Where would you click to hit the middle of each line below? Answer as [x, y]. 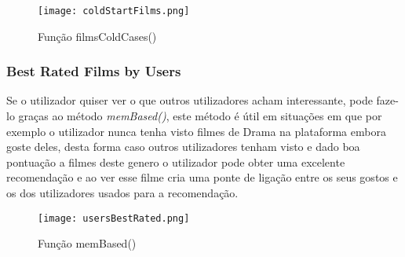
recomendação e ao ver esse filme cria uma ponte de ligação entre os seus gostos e [202, 177]
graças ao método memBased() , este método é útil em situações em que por [200, 116]
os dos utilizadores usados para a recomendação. [122, 193]
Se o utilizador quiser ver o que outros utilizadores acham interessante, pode [190, 100]
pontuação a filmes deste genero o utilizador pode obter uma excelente [176, 162]
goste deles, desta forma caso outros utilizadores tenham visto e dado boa [183, 147]
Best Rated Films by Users [94, 71]
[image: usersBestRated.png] [114, 218]
